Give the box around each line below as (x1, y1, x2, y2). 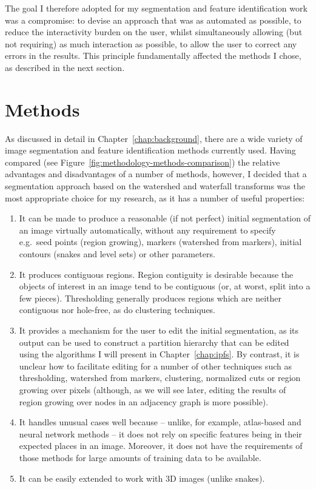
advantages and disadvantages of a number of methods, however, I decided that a (5, 167, 307, 180)
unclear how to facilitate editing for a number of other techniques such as (19, 359, 292, 372)
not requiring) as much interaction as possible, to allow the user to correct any (5, 37, 297, 50)
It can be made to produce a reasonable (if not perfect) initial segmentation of (19, 212, 311, 224)
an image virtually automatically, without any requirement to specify (19, 223, 276, 236)
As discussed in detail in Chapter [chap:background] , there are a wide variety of (5, 132, 303, 144)
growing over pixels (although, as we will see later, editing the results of (19, 383, 286, 396)
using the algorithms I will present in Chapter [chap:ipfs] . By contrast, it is (19, 348, 300, 360)
